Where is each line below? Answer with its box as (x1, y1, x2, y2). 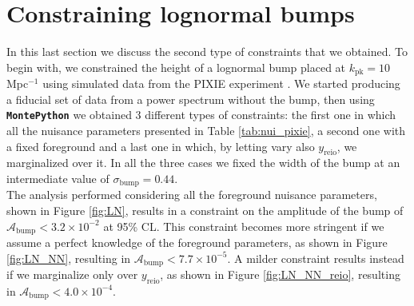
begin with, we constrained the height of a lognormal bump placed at (6, 58, 346, 75)
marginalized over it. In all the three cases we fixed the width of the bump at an (6, 154, 400, 171)
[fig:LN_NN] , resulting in (6, 249, 131, 266)
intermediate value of (6, 170, 109, 186)
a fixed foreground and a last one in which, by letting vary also (6, 137, 315, 154)
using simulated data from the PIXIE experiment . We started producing (42, 75, 400, 92)
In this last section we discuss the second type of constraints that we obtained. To (6, 43, 408, 60)
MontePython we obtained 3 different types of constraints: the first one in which (6, 106, 396, 123)
